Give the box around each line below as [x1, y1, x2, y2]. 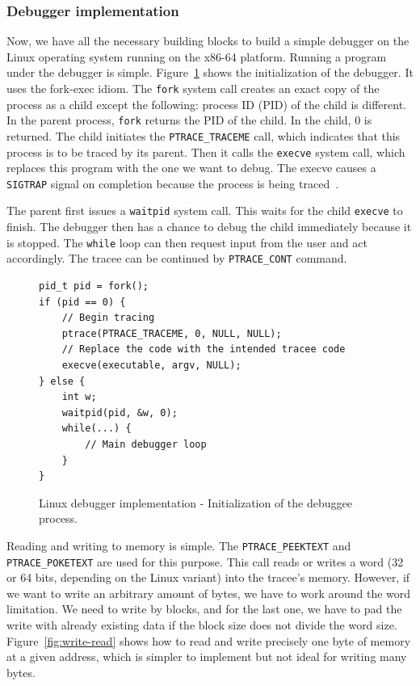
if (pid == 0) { [39, 296, 126, 308]
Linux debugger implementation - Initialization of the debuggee [39, 494, 352, 511]
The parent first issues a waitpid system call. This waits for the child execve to [6, 202, 403, 219]
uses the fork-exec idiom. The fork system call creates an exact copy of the [6, 80, 380, 96]
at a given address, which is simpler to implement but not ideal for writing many [6, 648, 407, 665]
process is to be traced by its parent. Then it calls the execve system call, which [6, 143, 405, 160]
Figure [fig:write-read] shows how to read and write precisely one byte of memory [6, 632, 411, 649]
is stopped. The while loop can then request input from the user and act [6, 234, 367, 250]
